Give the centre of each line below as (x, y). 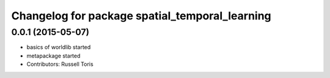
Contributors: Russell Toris (60, 64)
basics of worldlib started (59, 47)
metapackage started (53, 56)
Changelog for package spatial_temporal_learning (141, 16)
